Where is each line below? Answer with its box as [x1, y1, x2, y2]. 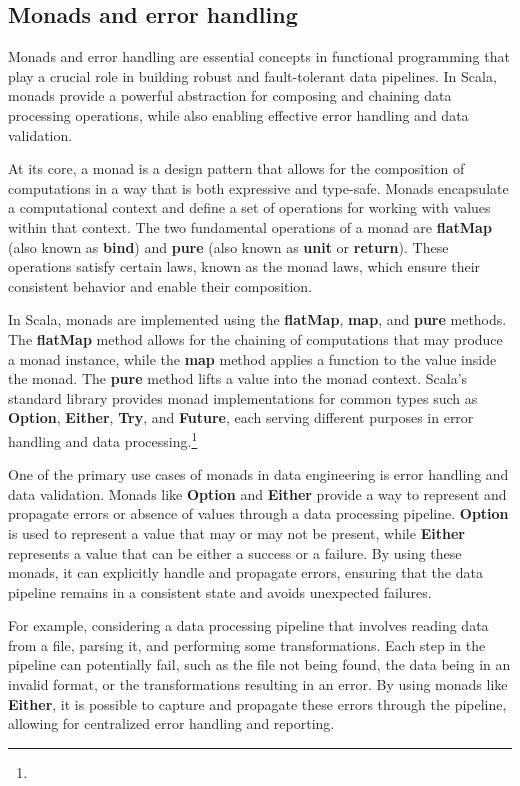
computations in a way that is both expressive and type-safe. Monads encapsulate [8, 177, 509, 198]
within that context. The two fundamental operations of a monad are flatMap [8, 216, 492, 237]
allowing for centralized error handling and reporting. [8, 713, 335, 734]
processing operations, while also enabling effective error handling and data [8, 104, 469, 125]
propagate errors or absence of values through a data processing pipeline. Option [8, 503, 509, 524]
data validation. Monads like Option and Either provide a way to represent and [8, 483, 507, 504]
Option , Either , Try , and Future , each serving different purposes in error [8, 407, 474, 428]
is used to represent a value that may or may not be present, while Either [8, 522, 465, 543]
